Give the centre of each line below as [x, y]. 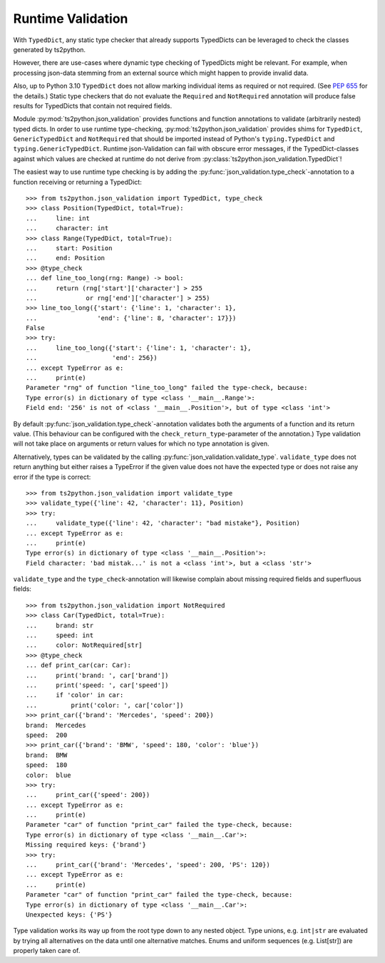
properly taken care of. [47, 951]
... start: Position [69, 248]
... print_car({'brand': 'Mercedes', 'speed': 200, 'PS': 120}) [148, 865]
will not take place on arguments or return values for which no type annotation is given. [142, 444]
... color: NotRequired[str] [84, 645]
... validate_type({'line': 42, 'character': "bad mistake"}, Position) [163, 523]
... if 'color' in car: [75, 695]
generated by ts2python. [49, 49]
